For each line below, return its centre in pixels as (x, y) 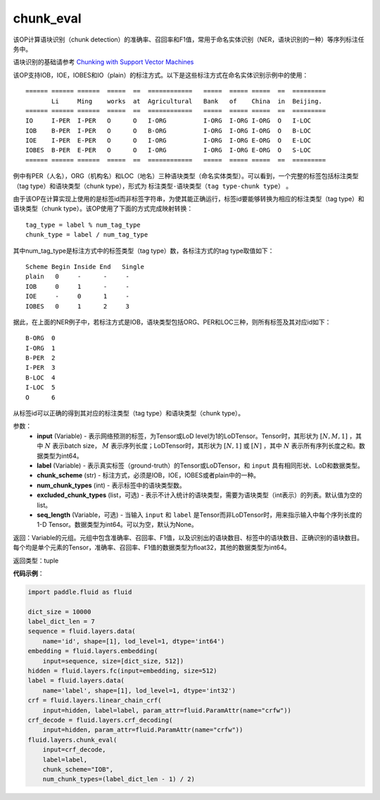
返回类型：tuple (36, 561)
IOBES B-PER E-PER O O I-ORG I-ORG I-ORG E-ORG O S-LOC (169, 150)
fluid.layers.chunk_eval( (72, 740)
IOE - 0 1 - (78, 296)
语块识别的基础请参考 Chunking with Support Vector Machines (103, 62)
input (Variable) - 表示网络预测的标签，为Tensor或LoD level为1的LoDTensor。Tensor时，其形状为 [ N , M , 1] (192, 436)
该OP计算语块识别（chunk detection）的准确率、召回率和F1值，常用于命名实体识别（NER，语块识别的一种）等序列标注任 (189, 39)
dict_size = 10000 (59, 612)
